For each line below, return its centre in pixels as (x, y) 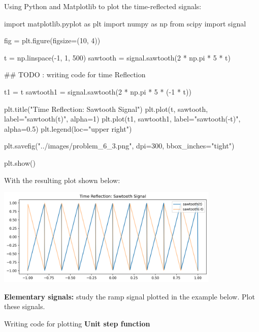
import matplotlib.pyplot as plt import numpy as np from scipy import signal (125, 23)
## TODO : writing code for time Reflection (75, 74)
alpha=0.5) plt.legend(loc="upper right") (68, 128)
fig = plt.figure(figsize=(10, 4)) (52, 40)
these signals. (25, 306)
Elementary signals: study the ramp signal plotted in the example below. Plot (129, 296)
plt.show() (20, 162)
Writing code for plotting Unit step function (77, 324)
